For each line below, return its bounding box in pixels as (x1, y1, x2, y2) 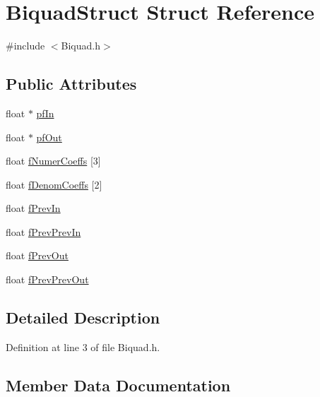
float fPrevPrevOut (6, 272, 89, 287)
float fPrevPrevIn (6, 224, 81, 239)
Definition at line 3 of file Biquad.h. (6, 339, 160, 354)
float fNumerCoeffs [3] (6, 153, 101, 168)
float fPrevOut (6, 248, 69, 263)
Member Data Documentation (6, 374, 231, 396)
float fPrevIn (6, 201, 61, 215)
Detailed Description (6, 307, 160, 328)
